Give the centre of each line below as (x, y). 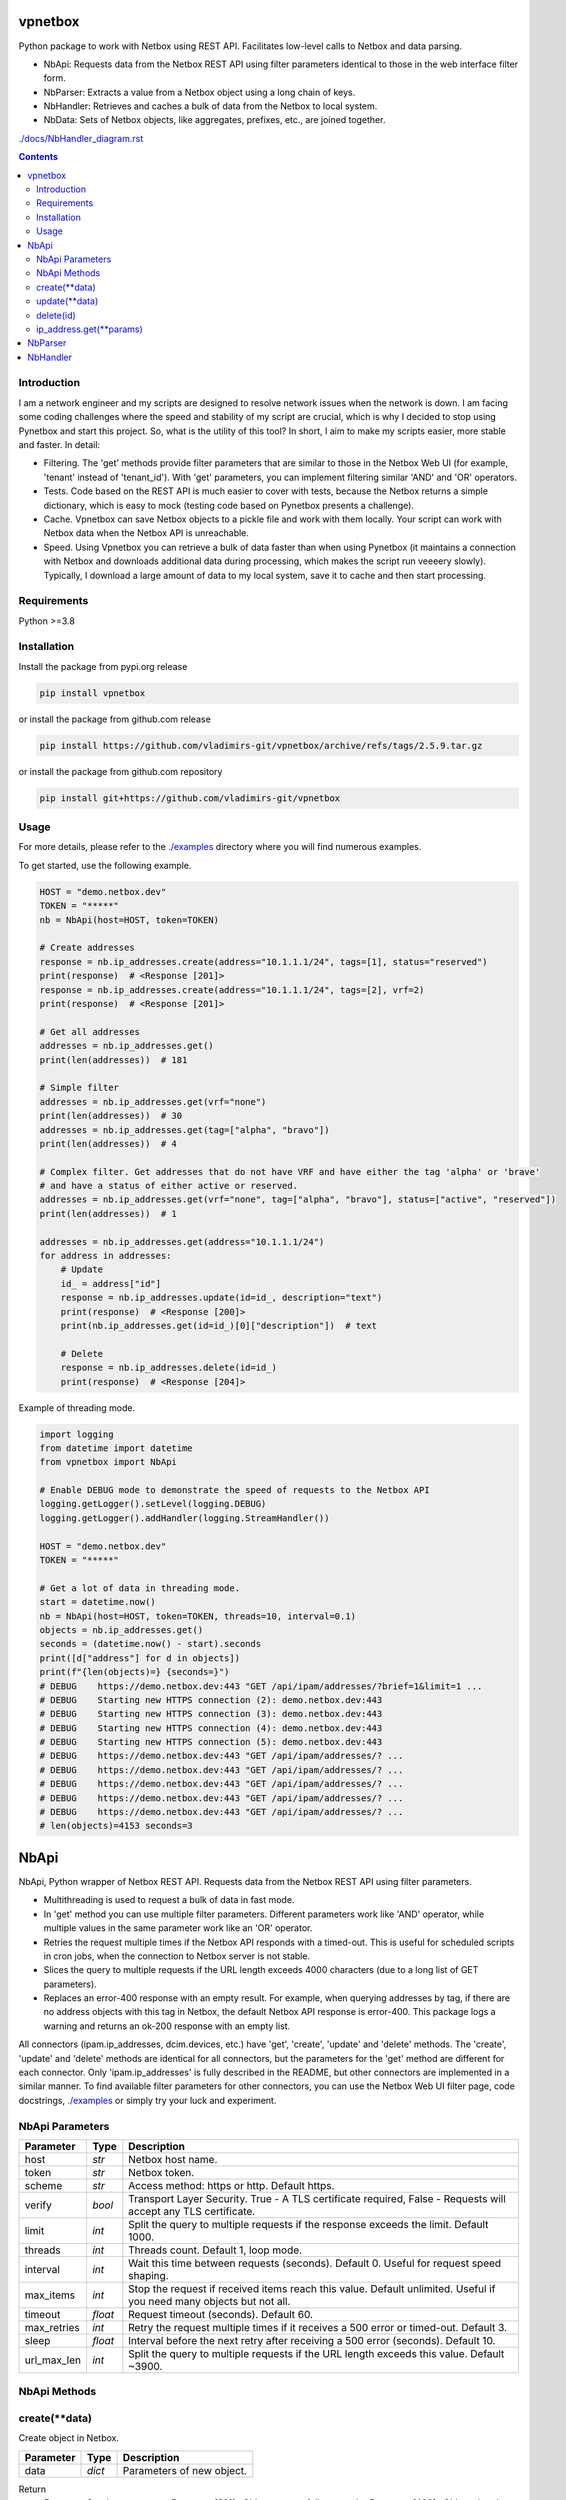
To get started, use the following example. (105, 865)
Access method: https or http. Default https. (231, 2185)
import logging (76, 1434)
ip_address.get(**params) (90, 329)
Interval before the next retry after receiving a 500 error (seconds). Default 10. (312, 2340)
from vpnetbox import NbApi (108, 1462)
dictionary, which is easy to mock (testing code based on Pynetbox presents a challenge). (229, 505)
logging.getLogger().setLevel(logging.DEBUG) (153, 1504)
